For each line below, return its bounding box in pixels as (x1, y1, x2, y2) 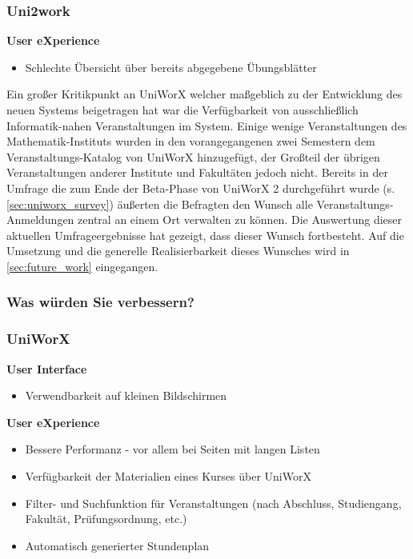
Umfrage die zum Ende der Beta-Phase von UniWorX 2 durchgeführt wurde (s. (6, 179, 395, 196)
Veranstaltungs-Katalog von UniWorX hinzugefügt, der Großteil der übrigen (6, 148, 380, 165)
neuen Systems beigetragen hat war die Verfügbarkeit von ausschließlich (6, 102, 359, 118)
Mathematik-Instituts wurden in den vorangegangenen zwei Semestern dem (6, 133, 375, 150)
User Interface (6, 360, 87, 377)
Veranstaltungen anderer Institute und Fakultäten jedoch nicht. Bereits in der (6, 164, 388, 181)
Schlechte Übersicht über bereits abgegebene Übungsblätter (25, 58, 317, 75)
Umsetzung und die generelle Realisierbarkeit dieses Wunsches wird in (6, 242, 350, 259)
